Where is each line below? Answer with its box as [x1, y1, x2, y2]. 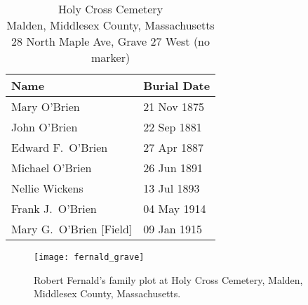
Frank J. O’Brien [11, 200, 97, 216]
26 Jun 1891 [143, 160, 203, 176]
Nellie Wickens [11, 180, 83, 196]
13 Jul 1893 [143, 180, 200, 196]
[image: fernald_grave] [34, 252, 145, 262]
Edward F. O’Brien [11, 139, 108, 155]
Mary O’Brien [11, 98, 80, 115]
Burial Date [143, 77, 210, 93]
